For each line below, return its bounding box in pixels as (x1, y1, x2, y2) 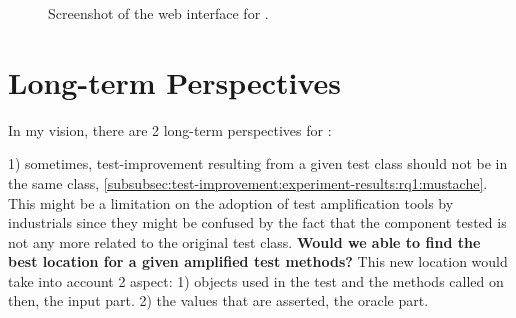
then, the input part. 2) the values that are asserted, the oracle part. (8, 290, 429, 311)
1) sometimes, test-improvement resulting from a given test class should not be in (8, 153, 508, 174)
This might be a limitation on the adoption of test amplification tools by (8, 192, 454, 213)
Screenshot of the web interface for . (48, 3, 269, 23)
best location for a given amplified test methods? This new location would (8, 251, 508, 272)
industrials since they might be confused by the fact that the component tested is (8, 212, 507, 233)
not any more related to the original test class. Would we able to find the (8, 231, 481, 252)
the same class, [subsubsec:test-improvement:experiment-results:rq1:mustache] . (8, 172, 488, 193)
